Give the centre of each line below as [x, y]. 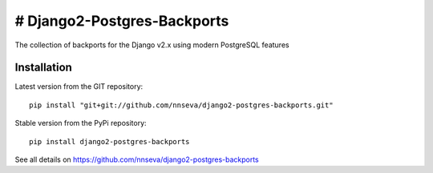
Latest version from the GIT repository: [79, 86]
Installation [43, 68]
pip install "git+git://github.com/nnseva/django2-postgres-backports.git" [181, 105]
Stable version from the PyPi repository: [81, 123]
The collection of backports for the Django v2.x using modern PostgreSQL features [152, 45]
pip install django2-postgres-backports [109, 141]
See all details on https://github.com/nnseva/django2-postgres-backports [137, 159]
